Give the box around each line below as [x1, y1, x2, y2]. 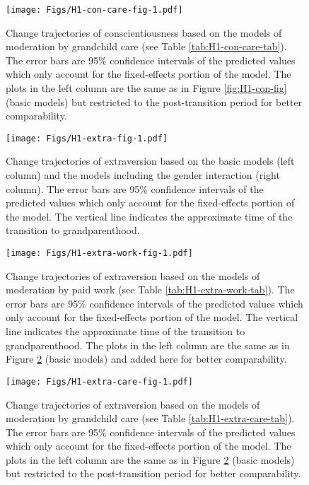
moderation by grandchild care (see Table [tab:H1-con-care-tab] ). [6, 39, 287, 54]
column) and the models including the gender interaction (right [6, 168, 280, 182]
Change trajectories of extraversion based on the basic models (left [6, 153, 295, 168]
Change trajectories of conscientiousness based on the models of [6, 25, 282, 40]
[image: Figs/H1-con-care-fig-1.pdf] [6, 5, 183, 15]
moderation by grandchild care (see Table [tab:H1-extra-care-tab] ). [6, 411, 295, 426]
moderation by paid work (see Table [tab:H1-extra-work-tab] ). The [6, 282, 295, 297]
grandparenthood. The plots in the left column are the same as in [6, 337, 290, 352]
